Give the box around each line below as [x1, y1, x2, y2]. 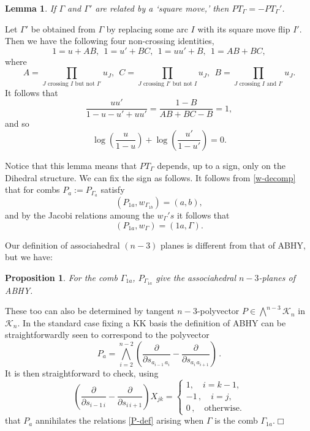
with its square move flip [197, 22, 290, 35]
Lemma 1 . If [5, 2, 56, 14]
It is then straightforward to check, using [5, 367, 159, 380]
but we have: [5, 250, 53, 263]
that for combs [5, 183, 60, 196]
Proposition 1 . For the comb [5, 271, 118, 283]
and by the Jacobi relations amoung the [5, 209, 154, 221]
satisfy [100, 183, 125, 196]
